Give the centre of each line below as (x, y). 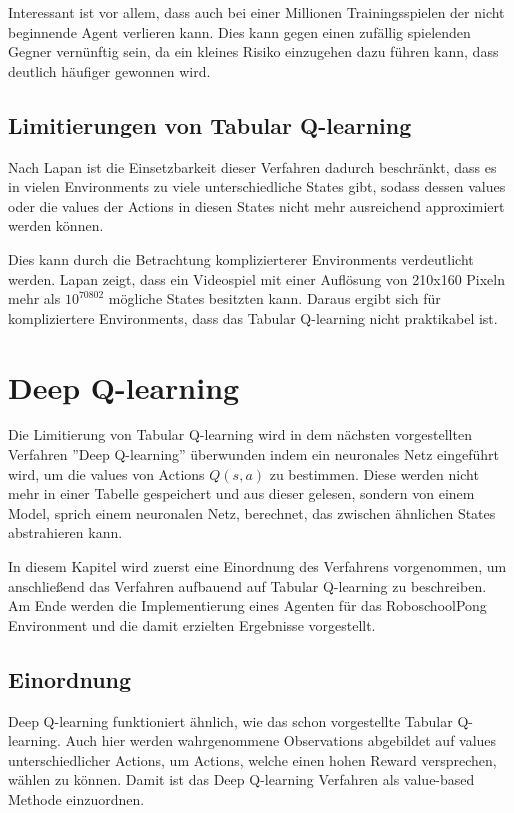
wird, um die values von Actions (106, 473)
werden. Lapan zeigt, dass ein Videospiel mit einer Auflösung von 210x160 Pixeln (257, 278)
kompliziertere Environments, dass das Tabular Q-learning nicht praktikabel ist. (253, 317)
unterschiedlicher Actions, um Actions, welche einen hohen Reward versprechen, (252, 759)
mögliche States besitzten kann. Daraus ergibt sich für (274, 298)
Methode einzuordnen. (76, 798)
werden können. (56, 225)
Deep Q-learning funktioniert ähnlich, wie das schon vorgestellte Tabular (230, 720)
